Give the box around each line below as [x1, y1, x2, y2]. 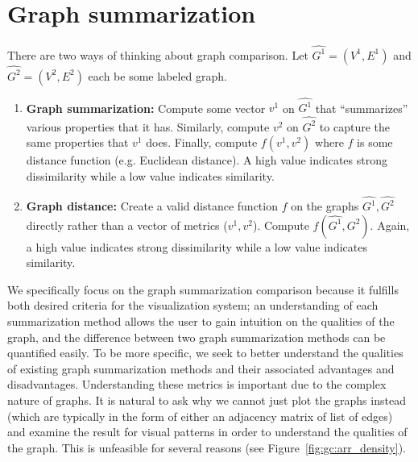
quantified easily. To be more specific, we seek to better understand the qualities [7, 344, 404, 361]
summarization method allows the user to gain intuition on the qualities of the [7, 313, 395, 330]
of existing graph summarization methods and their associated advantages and [7, 360, 395, 377]
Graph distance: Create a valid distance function [26, 198, 278, 214]
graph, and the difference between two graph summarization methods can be [7, 328, 386, 345]
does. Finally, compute [146, 134, 258, 151]
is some [357, 134, 393, 151]
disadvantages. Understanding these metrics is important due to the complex [7, 376, 387, 393]
